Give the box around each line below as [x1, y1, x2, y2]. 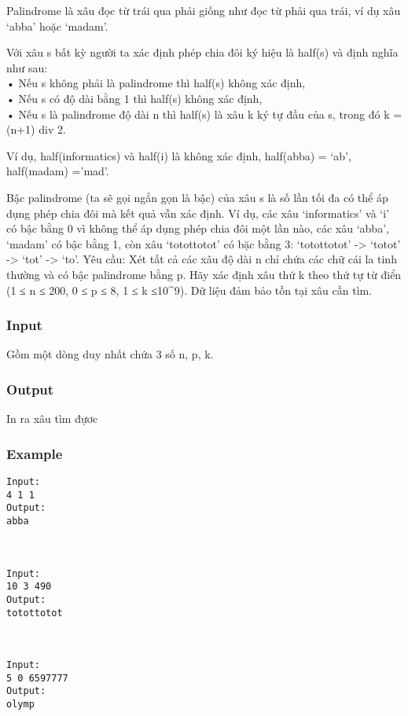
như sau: [6, 59, 48, 75]
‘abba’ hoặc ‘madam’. [6, 17, 108, 34]
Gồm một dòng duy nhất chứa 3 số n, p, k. [6, 346, 214, 362]
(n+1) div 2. [6, 121, 66, 138]
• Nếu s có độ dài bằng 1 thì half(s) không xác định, [6, 90, 263, 106]
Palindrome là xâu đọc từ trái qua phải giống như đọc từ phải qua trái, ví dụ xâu [6, 2, 401, 18]
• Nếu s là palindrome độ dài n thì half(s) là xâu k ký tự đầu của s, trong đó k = [6, 105, 402, 122]
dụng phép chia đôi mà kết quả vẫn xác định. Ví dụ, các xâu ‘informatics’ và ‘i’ [6, 204, 390, 221]
